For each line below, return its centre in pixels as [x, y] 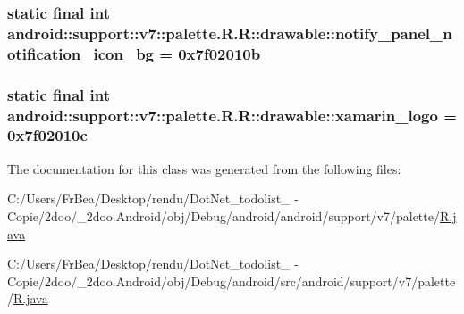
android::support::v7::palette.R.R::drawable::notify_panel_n [230, 33]
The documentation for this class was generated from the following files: [204, 168]
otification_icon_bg [81, 53]
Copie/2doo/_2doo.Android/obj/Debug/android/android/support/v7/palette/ [224, 215]
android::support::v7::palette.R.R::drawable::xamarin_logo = [232, 115]
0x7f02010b [219, 53]
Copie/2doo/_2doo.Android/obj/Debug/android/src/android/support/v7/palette [232, 281]
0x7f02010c [47, 135]
